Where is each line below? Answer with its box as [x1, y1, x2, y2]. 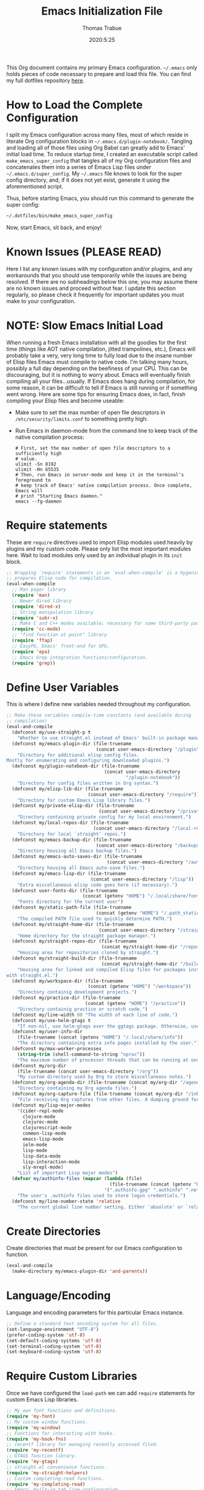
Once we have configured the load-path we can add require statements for [6, 1390, 195, 1397]
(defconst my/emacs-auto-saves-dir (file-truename [12, 854, 143, 860]
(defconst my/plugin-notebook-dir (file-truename [12, 763, 140, 769]
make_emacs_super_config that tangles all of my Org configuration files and [6, 157, 191, 164]
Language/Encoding [6, 1289, 111, 1303]
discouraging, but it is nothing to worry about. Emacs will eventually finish [6, 371, 191, 378]
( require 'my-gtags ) [6, 1458, 59, 1465]
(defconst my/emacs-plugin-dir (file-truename [12, 740, 132, 747]
